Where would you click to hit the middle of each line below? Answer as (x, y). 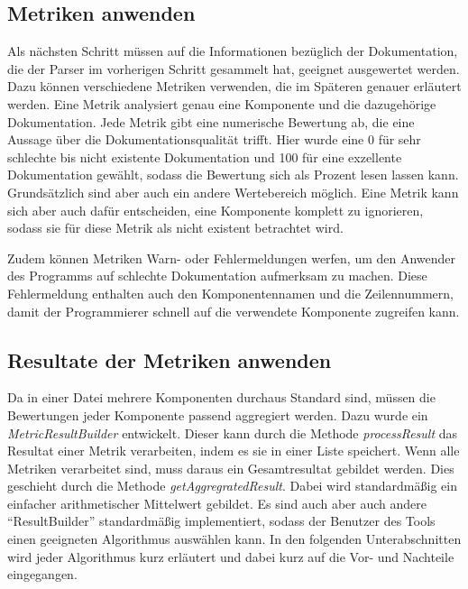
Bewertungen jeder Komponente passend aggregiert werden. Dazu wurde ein (218, 414)
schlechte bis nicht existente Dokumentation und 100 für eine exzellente (205, 156)
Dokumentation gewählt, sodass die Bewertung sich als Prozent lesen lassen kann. (233, 175)
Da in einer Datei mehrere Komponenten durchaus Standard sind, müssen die (221, 397)
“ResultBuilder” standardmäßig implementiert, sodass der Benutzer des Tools (221, 521)
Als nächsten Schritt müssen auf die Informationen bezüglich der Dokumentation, (233, 51)
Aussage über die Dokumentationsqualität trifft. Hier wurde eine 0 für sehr (214, 139)
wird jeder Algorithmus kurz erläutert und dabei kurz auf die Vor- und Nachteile (231, 556)
